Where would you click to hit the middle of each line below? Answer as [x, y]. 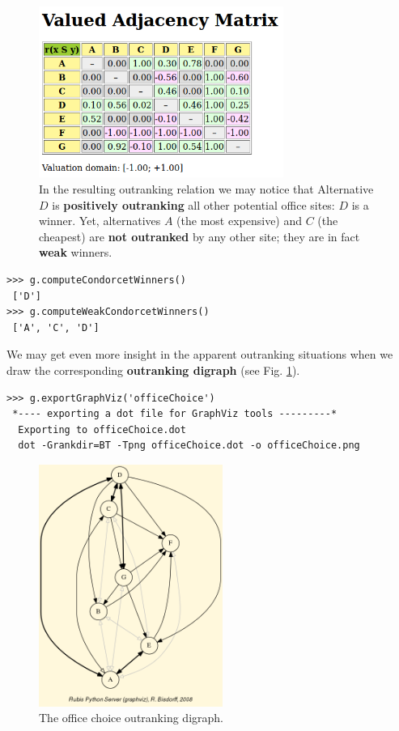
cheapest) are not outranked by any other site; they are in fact [199, 236]
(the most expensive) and [240, 221]
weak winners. [76, 252]
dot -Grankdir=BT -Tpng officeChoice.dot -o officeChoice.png [189, 446]
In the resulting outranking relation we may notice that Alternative [206, 189]
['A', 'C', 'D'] [56, 327]
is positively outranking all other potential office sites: [193, 204]
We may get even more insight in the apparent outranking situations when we [200, 354]
